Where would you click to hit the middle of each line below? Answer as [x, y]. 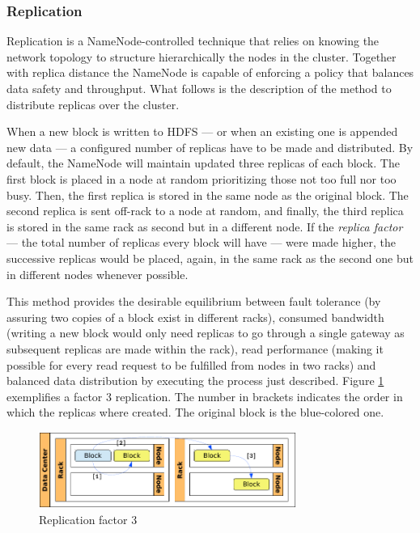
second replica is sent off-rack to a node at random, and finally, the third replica [205, 211]
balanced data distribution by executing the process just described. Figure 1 [195, 381]
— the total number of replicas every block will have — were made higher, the [201, 242]
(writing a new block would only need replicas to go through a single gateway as [206, 333]
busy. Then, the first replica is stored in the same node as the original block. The [208, 195]
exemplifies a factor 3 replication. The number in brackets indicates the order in [205, 396]
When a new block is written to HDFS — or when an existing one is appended [202, 131]
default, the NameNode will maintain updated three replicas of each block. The [203, 163]
